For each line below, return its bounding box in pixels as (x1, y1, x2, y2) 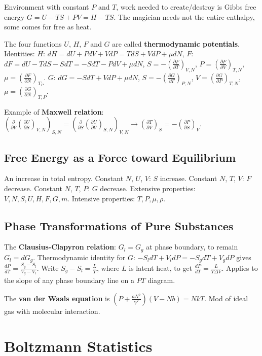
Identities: (4, 48, 35, 59)
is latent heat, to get (129, 262, 193, 273)
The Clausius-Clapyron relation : (4, 241, 116, 252)
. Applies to (221, 262, 258, 273)
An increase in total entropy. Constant (4, 173, 124, 184)
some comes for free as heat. (4, 21, 92, 32)
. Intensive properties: (67, 193, 135, 203)
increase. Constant (160, 173, 217, 184)
